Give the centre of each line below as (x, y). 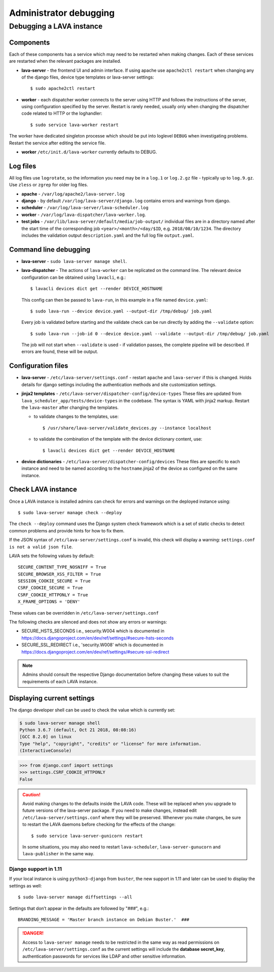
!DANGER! (33, 933)
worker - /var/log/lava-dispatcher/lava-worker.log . (84, 215)
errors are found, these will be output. (60, 352)
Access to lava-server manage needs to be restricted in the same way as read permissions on (121, 942)
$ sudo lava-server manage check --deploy (70, 512)
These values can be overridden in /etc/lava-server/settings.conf (84, 613)
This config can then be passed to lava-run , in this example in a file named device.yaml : (115, 300)
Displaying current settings (52, 698)
